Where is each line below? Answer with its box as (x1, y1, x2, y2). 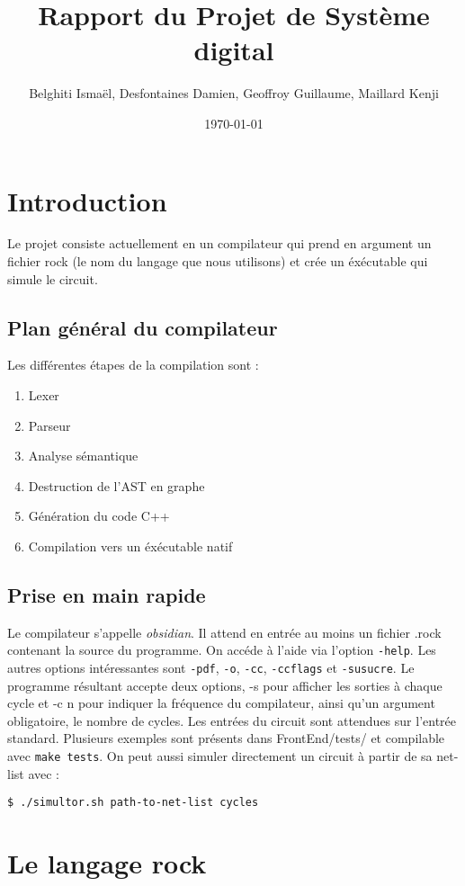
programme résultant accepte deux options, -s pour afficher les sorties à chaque (7, 676, 443, 694)
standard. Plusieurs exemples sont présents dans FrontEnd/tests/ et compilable (7, 729, 445, 747)
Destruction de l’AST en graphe (28, 476, 205, 495)
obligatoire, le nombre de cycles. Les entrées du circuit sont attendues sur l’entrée (7, 711, 456, 729)
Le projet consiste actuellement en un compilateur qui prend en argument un (7, 234, 432, 253)
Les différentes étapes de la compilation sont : (7, 355, 259, 374)
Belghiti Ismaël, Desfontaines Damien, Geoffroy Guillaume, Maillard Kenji (29, 84, 439, 103)
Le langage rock (7, 845, 207, 882)
